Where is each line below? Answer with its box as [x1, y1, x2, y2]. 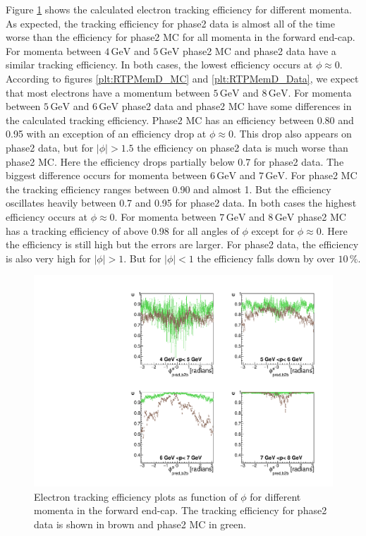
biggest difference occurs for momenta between [6, 168, 207, 183]
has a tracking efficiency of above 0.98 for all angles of [6, 223, 239, 238]
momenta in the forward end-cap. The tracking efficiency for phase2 [34, 503, 327, 518]
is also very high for [6, 250, 91, 265]
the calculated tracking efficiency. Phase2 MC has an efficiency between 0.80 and [6, 112, 354, 127]
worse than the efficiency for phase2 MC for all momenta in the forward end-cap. [6, 30, 355, 44]
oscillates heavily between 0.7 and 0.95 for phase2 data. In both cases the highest [6, 195, 357, 210]
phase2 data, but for [6, 140, 94, 154]
